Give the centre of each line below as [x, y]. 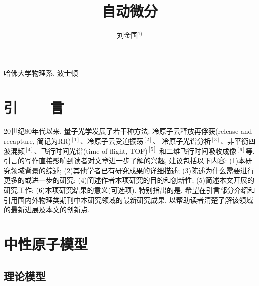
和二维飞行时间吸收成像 [198, 150]
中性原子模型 [46, 243]
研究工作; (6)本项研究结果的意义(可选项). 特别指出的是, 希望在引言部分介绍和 [129, 190]
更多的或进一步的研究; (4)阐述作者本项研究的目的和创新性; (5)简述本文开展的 [129, 180]
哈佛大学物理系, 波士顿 [41, 73]
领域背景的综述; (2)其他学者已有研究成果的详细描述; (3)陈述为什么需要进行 [132, 170]
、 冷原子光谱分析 [182, 141]
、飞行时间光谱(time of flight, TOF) [91, 150]
